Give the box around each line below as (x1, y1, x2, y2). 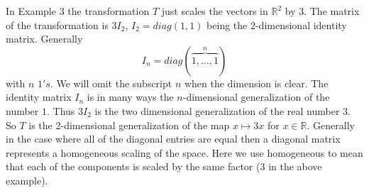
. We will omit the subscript (50, 75, 172, 90)
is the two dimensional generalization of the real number (94, 103, 340, 118)
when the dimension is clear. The (184, 75, 329, 90)
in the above (268, 159, 322, 174)
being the (206, 17, 248, 32)
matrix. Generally (6, 31, 83, 46)
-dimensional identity (255, 17, 347, 32)
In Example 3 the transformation (6, 4, 150, 18)
